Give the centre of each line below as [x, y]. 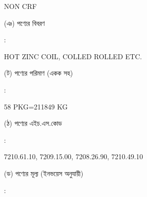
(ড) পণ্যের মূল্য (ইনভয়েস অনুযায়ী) [44, 173]
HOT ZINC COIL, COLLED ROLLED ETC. [73, 56]
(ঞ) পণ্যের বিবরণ [24, 23]
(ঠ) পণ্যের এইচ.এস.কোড [33, 123]
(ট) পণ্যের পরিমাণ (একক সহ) [39, 73]
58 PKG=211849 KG [36, 106]
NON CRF [21, 6]
